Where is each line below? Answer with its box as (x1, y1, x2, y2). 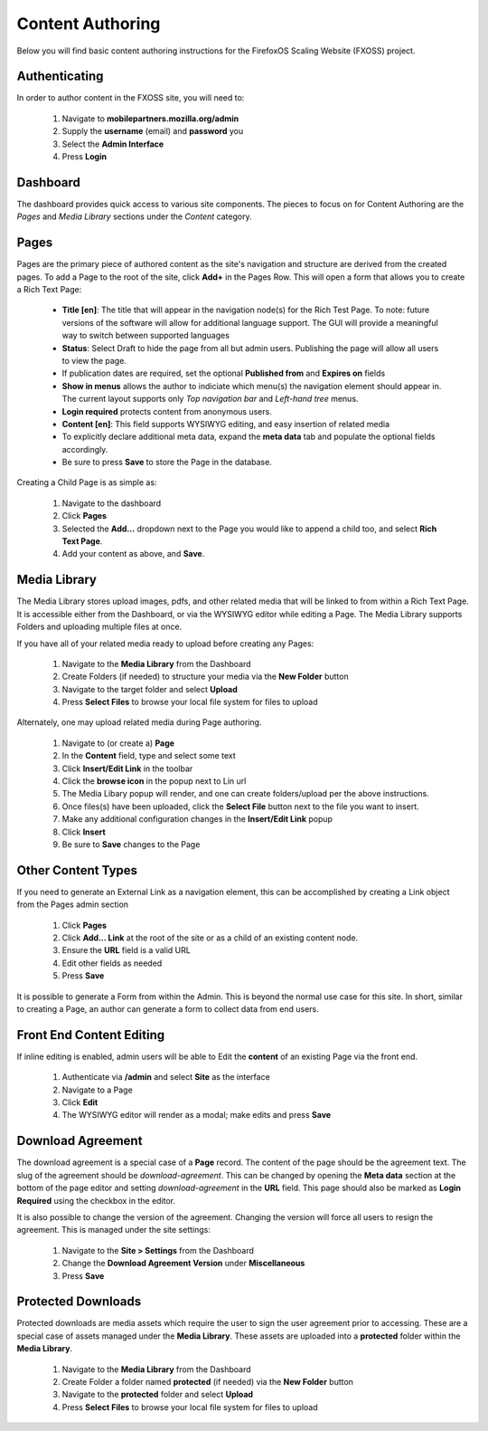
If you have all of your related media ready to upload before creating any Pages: (16, 638, 314, 649)
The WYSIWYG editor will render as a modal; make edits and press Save (61, 1110, 332, 1121)
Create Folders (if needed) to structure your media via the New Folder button (61, 671, 349, 682)
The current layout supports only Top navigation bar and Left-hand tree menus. (61, 394, 359, 405)
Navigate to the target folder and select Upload (61, 683, 239, 694)
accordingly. (61, 444, 108, 454)
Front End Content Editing (16, 1027, 165, 1043)
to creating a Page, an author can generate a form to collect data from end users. (16, 1004, 320, 1014)
